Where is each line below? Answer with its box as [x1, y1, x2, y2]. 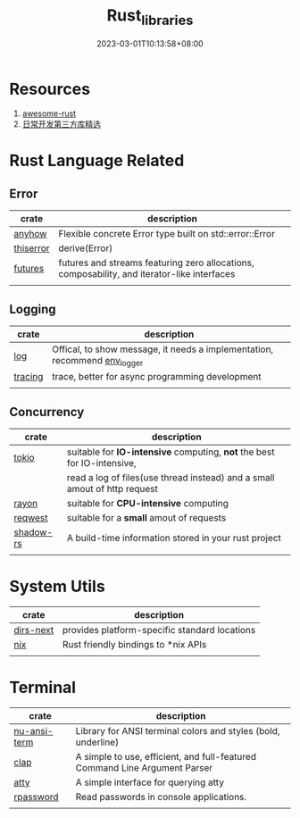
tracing [13, 371, 44, 383]
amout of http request [66, 483, 159, 496]
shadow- [13, 526, 54, 538]
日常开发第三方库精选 [21, 119, 101, 129]
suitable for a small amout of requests [66, 512, 227, 524]
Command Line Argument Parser [75, 761, 213, 773]
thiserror [13, 242, 50, 255]
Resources [9, 79, 91, 99]
